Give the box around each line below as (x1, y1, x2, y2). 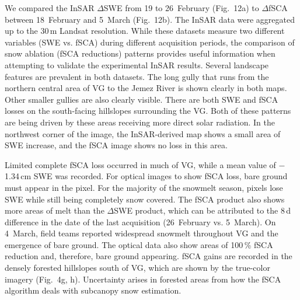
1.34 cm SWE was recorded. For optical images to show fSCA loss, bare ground (5, 170, 288, 182)
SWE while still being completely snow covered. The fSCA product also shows (5, 193, 285, 205)
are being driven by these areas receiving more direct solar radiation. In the (5, 116, 275, 128)
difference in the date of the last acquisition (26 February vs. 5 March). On (5, 215, 276, 228)
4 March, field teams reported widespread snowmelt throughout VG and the (5, 227, 278, 239)
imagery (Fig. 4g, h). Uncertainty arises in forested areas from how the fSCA (5, 273, 281, 285)
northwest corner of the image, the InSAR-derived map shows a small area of (5, 127, 281, 139)
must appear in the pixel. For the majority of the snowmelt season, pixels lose (5, 181, 283, 193)
